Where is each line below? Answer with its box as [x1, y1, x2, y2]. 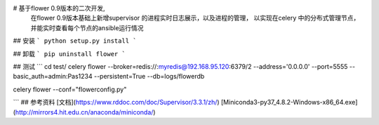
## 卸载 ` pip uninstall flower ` [13, 49, 126, 58]
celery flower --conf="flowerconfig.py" [13, 85, 127, 93]
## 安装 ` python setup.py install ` [13, 37, 137, 45]
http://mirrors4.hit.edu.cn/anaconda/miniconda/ [15, 107, 154, 116]
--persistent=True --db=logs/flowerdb [93, 72, 205, 81]
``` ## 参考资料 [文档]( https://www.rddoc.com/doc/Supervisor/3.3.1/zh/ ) [13, 98, 220, 107]
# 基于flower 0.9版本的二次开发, [13, 4, 105, 12]
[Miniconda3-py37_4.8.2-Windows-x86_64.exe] [220, 98, 358, 107]
